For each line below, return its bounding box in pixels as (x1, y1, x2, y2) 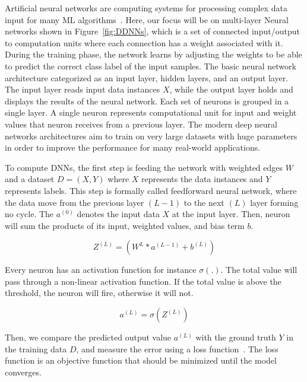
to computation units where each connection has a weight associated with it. (5, 36, 283, 49)
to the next (183, 196, 224, 208)
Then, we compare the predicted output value (5, 331, 172, 343)
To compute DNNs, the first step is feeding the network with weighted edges (5, 161, 283, 173)
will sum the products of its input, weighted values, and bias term (5, 219, 245, 231)
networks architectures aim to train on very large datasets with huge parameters (5, 129, 297, 142)
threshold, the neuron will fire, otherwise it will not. (5, 286, 194, 299)
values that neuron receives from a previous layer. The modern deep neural (5, 117, 277, 130)
